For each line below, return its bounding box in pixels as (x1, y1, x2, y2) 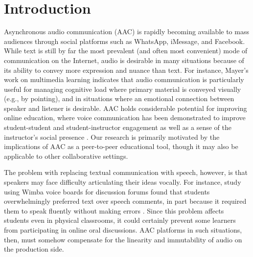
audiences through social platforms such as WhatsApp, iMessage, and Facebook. (4, 36, 245, 46)
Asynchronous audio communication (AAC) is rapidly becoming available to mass (4, 26, 249, 37)
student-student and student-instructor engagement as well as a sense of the (4, 122, 231, 132)
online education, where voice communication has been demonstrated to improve (4, 112, 246, 123)
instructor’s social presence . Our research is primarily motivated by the (4, 131, 220, 142)
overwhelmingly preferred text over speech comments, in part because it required (4, 196, 247, 206)
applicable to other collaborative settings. (4, 150, 128, 161)
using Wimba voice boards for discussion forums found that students (4, 186, 210, 196)
